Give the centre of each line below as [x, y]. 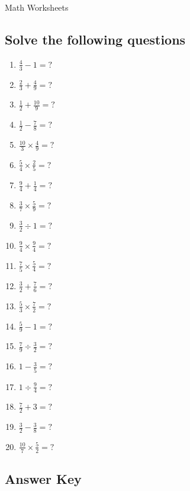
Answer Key [43, 479]
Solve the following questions [95, 39]
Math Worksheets [37, 7]
